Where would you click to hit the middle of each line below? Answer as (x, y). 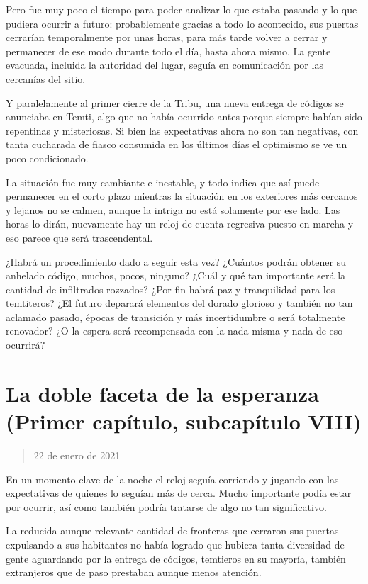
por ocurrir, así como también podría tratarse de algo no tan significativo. (166, 506)
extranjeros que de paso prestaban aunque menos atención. (134, 572)
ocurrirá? (26, 345)
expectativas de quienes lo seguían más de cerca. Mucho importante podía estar (179, 493)
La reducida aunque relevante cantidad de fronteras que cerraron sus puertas (172, 530)
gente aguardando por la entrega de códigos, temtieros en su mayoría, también (176, 558)
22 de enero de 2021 (77, 455)
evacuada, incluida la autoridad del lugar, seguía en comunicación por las (165, 65)
